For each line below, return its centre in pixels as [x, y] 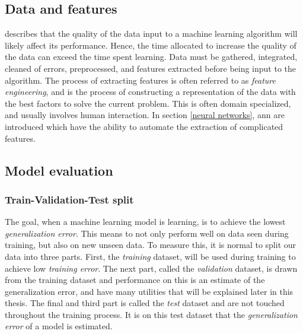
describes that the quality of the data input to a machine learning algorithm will [151, 34]
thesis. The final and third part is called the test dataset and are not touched [145, 303]
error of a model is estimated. [59, 326]
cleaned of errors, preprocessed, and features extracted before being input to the [151, 68]
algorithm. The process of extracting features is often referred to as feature [140, 80]
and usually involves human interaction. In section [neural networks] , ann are [145, 115]
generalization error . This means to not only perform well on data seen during [147, 233]
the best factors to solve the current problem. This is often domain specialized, [148, 103]
